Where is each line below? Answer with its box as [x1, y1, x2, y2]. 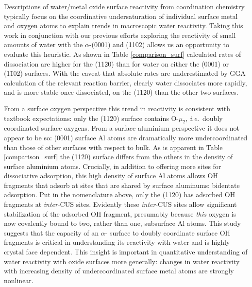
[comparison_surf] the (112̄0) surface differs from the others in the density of [4, 152, 233, 162]
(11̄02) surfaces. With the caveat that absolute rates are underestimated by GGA [4, 68, 246, 78]
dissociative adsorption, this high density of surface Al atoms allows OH [4, 170, 218, 181]
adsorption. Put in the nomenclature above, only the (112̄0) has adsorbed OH [4, 189, 235, 200]
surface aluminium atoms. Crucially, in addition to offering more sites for [4, 161, 221, 171]
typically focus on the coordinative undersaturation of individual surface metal [4, 11, 238, 21]
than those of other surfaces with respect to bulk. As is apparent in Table [4, 142, 223, 152]
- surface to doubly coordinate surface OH [105, 227, 231, 237]
